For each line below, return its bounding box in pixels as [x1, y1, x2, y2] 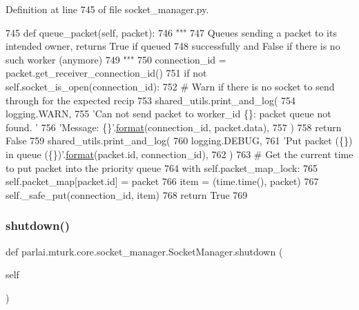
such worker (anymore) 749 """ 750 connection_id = [6, 52, 226, 66]
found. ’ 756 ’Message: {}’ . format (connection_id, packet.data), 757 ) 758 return [6, 119, 342, 134]
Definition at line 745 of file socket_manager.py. [6, 2, 209, 16]
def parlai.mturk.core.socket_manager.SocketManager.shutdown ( [6, 244, 283, 258]
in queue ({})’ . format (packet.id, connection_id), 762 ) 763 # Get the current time [6, 146, 353, 161]
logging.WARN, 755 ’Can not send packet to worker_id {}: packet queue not [6, 106, 331, 121]
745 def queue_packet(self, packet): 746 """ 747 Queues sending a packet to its [6, 25, 337, 39]
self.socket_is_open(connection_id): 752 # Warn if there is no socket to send [6, 79, 335, 93]
